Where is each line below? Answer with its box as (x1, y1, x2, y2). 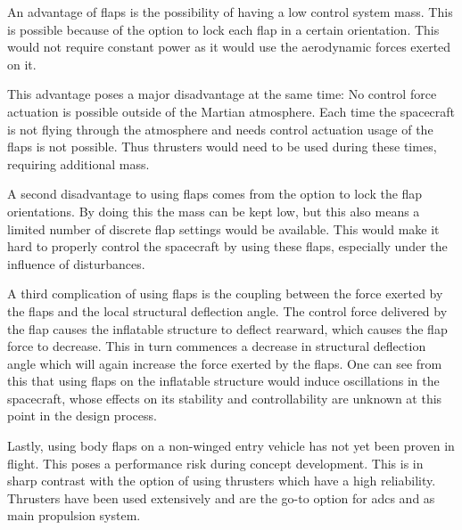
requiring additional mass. (7, 154, 150, 173)
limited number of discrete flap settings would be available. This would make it (7, 219, 440, 238)
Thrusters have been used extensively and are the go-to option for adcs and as (7, 488, 435, 507)
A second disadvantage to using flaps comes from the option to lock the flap (7, 184, 423, 203)
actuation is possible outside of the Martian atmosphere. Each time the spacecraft (7, 102, 456, 120)
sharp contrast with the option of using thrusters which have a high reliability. (7, 471, 436, 490)
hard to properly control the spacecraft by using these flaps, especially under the (7, 237, 448, 256)
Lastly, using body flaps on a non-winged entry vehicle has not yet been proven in (7, 436, 455, 455)
